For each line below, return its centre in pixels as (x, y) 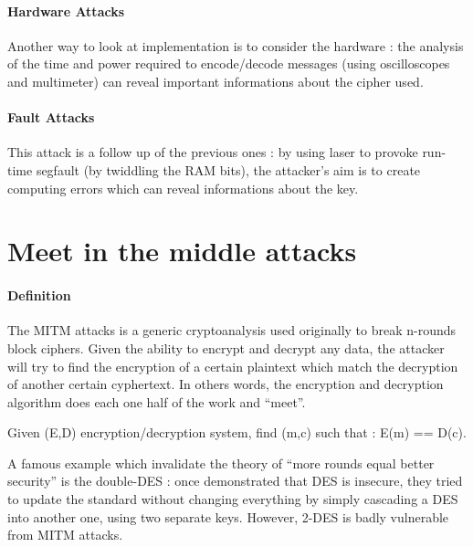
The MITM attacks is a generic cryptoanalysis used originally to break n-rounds (232, 330)
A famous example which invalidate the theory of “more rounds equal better (221, 463)
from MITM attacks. (65, 535)
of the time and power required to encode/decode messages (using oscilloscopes (229, 63)
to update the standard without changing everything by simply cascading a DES (233, 499)
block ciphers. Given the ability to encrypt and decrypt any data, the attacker (226, 347)
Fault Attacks (51, 117)
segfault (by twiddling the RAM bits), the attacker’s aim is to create (228, 169)
